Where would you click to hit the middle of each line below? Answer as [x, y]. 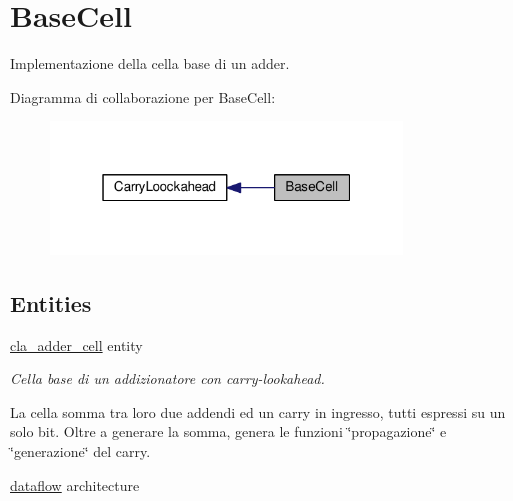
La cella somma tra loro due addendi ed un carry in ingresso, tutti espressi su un [258, 411]
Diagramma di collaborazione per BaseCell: [143, 96]
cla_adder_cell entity [76, 344]
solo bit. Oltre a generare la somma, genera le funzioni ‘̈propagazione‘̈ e [228, 431]
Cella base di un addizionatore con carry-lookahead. [167, 378]
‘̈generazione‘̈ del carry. [80, 451]
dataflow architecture [75, 484]
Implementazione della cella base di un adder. [150, 63]
